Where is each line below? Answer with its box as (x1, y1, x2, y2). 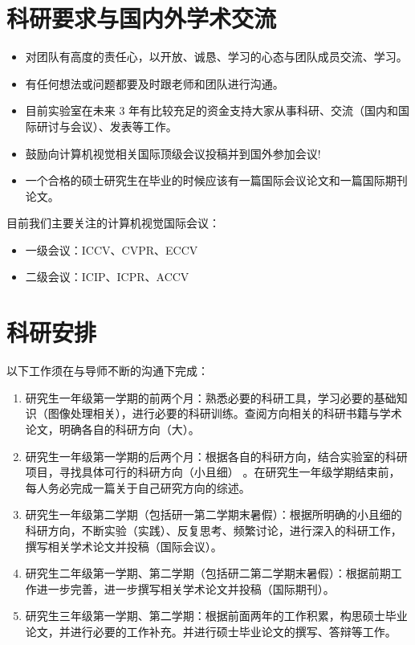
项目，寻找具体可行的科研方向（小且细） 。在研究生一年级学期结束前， (25, 463, 401, 480)
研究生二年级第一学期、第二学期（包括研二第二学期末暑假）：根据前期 (25, 565, 391, 582)
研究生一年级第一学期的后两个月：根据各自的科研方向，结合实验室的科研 (25, 447, 408, 464)
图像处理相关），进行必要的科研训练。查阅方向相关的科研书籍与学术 (47, 405, 402, 422)
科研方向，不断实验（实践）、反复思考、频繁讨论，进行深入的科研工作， (25, 521, 402, 538)
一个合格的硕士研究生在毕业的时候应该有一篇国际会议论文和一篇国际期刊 (25, 172, 408, 189)
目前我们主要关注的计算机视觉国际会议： (6, 214, 220, 231)
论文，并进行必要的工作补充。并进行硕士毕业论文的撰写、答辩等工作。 (25, 623, 397, 639)
